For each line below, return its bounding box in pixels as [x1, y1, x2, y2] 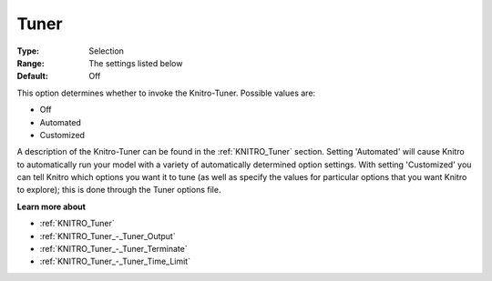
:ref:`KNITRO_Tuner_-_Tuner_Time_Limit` [39, 256, 191, 267]
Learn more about [16, 201, 87, 212]
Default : [16, 71, 49, 82]
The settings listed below [88, 57, 183, 68]
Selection [88, 45, 125, 56]
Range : [16, 57, 45, 68]
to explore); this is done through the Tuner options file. [16, 185, 221, 196]
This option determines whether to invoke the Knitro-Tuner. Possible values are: [16, 87, 316, 98]
